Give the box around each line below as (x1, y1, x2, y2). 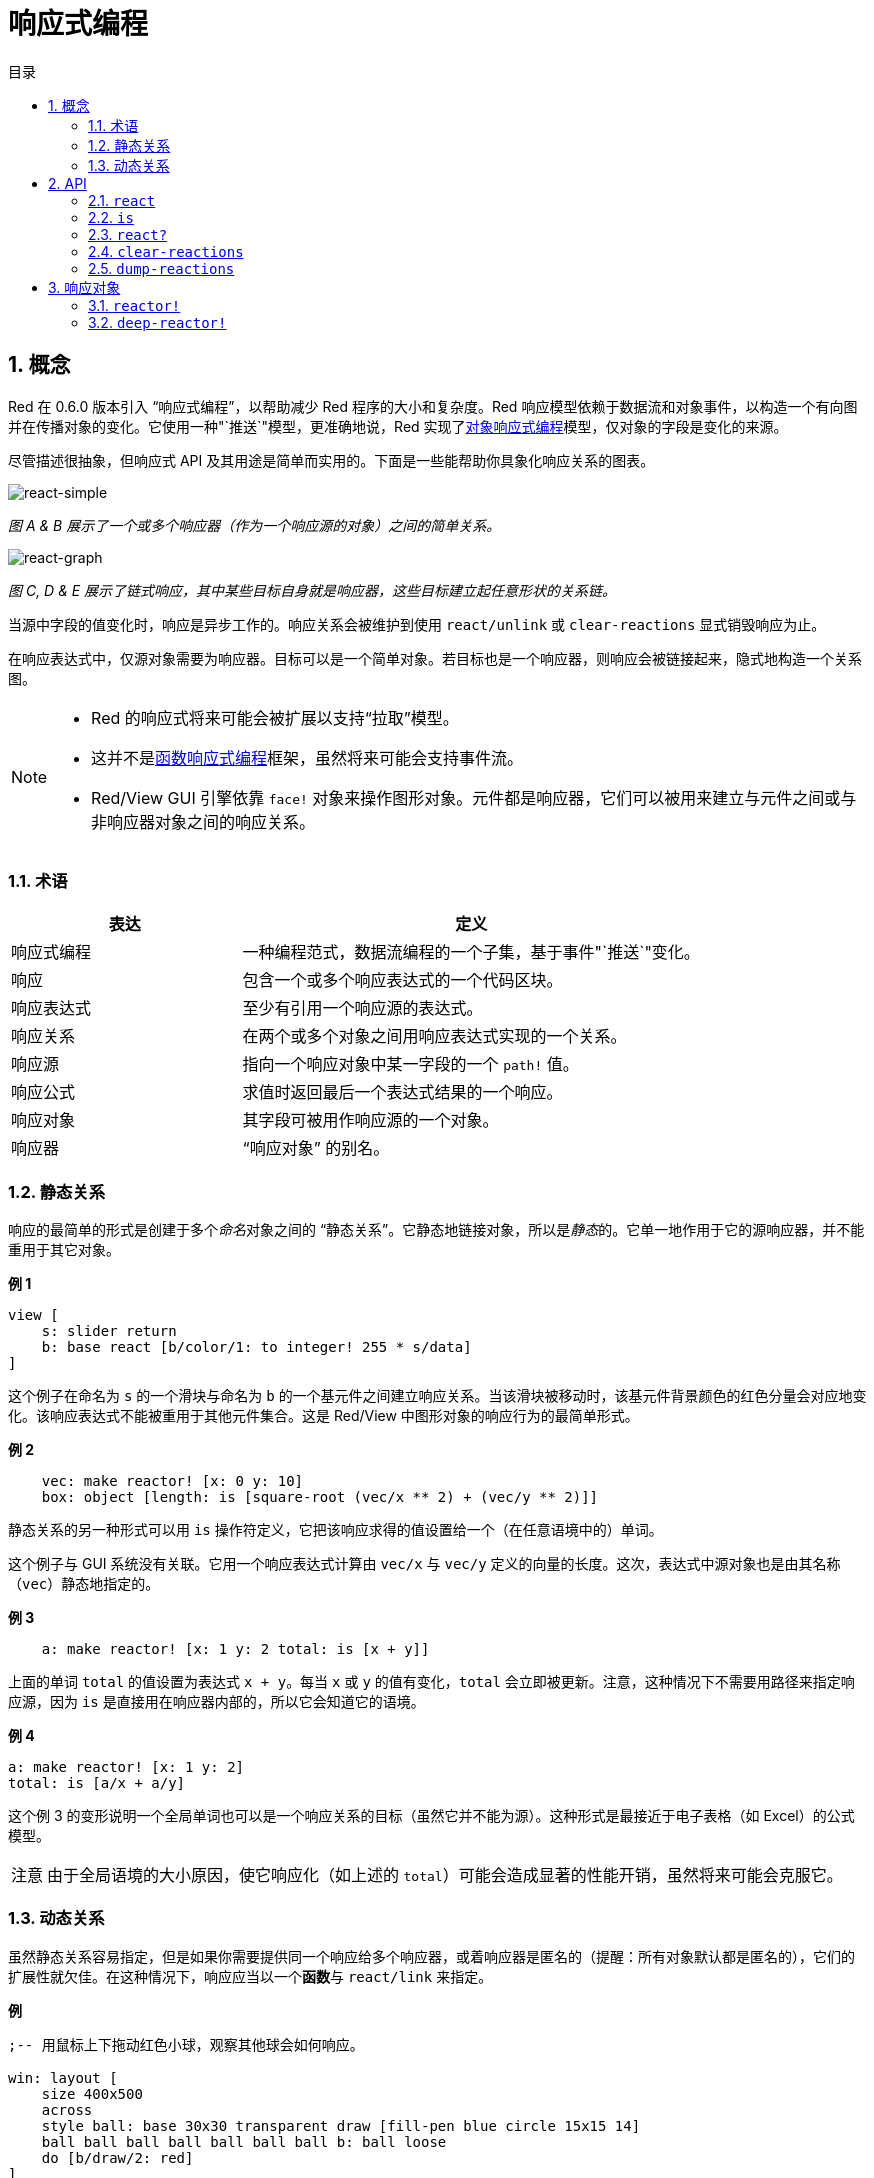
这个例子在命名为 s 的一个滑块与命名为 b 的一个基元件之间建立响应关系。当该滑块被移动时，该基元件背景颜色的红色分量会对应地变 (8, 1387, 867, 1405)
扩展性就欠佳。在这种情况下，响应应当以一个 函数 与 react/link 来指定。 (8, 1967, 493, 1985)
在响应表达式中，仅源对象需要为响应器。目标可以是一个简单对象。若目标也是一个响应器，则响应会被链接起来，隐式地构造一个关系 (8, 649, 862, 667)
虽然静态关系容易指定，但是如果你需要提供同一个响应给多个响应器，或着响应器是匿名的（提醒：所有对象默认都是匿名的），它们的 (8, 1947, 855, 1965)
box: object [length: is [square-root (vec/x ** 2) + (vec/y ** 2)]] (41, 1489, 599, 1506)
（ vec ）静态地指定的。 (8, 1575, 160, 1593)
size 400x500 (41, 2085, 143, 2102)
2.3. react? (88, 225, 168, 243)
